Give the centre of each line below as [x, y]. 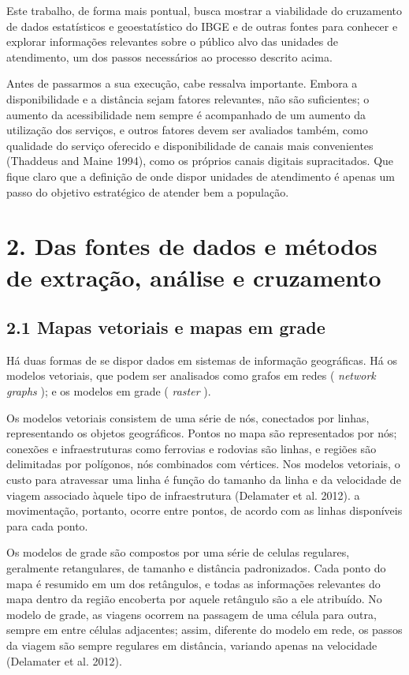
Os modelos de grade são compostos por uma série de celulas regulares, [178, 552]
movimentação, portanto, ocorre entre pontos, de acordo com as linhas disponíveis [204, 510]
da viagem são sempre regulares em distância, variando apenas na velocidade [192, 645]
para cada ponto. [47, 525]
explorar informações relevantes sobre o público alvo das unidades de [172, 41]
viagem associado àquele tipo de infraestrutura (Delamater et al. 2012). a [183, 495]
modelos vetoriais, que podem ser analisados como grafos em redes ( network [191, 375]
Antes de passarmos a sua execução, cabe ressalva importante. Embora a [182, 83]
